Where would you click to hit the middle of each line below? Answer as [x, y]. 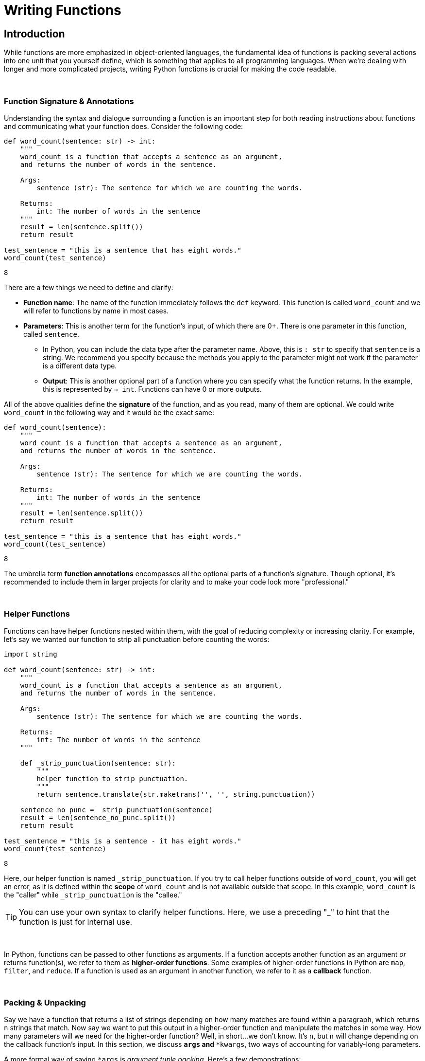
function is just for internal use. [76, 922]
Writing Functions [63, 10]
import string [31, 654]
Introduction [34, 34]
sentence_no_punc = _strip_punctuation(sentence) [116, 810]
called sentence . [51, 334]
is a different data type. [80, 366]
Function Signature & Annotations [69, 101]
